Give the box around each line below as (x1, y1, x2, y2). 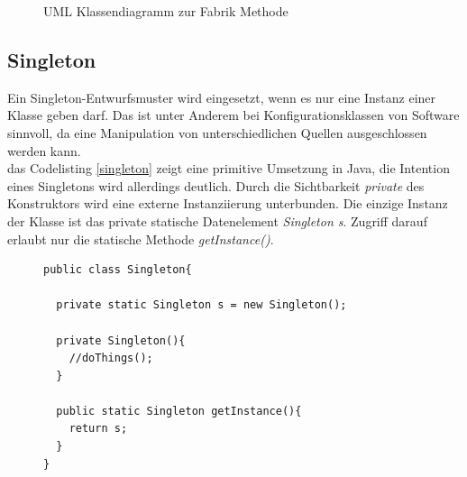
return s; (69, 422, 128, 436)
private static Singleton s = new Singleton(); (56, 298, 347, 312)
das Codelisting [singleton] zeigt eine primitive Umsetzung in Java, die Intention (7, 159, 450, 178)
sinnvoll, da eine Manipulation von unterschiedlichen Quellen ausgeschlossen (7, 123, 427, 142)
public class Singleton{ (43, 263, 192, 277)
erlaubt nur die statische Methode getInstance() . (7, 229, 274, 248)
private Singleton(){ (56, 334, 186, 347)
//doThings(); (69, 352, 153, 365)
